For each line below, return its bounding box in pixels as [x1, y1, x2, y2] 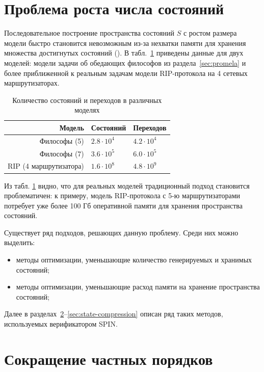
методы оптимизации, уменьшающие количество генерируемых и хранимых [16, 254, 252, 265]
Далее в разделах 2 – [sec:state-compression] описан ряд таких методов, [4, 308, 223, 319]
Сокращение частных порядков [4, 348, 213, 369]
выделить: [4, 237, 35, 248]
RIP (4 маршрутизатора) [8, 161, 84, 171]
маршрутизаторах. [4, 77, 60, 88]
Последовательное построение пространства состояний [4, 28, 174, 38]
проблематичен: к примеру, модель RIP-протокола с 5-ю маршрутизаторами [4, 190, 240, 201]
